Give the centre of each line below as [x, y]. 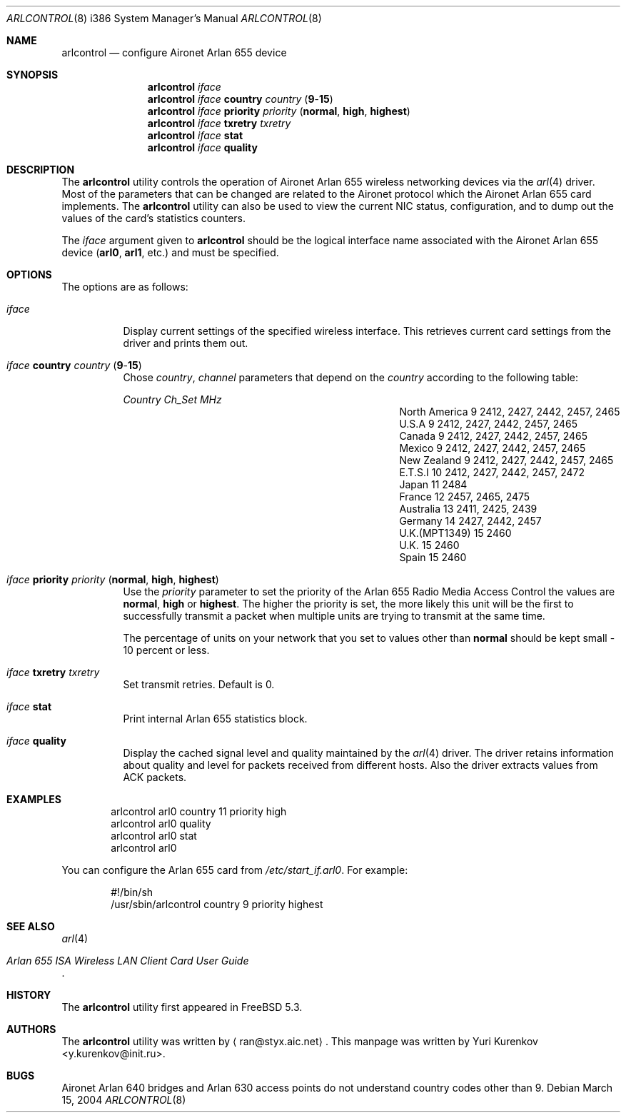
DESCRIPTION [41, 170]
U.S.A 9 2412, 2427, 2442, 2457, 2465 [489, 424]
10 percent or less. [166, 650]
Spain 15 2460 [433, 557]
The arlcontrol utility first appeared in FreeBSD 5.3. [182, 1007]
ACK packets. [155, 777]
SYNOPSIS [32, 75]
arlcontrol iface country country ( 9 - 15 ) [240, 99]
